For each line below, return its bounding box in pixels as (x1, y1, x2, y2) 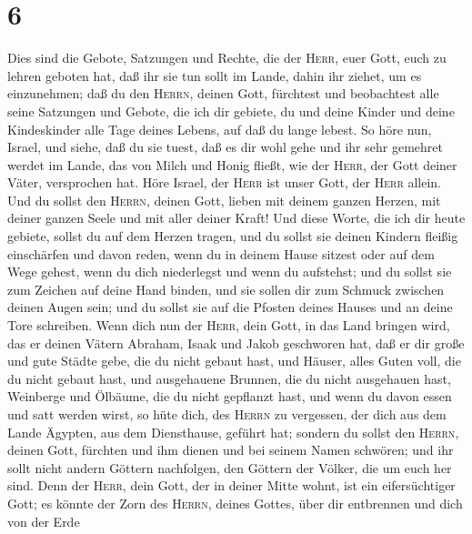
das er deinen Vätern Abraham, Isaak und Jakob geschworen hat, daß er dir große (7, 333, 465, 352)
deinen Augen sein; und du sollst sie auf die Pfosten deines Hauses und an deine (7, 297, 453, 317)
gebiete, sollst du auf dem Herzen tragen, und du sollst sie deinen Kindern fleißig (7, 227, 458, 246)
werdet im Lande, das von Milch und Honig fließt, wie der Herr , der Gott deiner (7, 155, 457, 174)
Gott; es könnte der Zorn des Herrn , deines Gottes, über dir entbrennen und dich (7, 493, 463, 512)
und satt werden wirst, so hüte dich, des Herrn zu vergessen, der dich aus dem (7, 405, 447, 423)
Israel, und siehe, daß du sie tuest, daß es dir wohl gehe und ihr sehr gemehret (7, 137, 443, 156)
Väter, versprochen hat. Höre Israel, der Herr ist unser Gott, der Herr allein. (7, 173, 442, 192)
